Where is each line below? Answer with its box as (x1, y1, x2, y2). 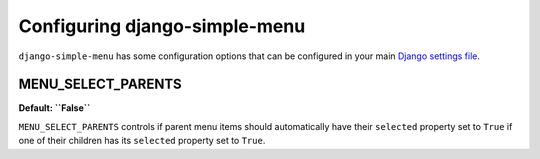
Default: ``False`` (18, 102, 91, 114)
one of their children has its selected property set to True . (18, 135, 266, 147)
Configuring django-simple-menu (18, 15, 306, 37)
